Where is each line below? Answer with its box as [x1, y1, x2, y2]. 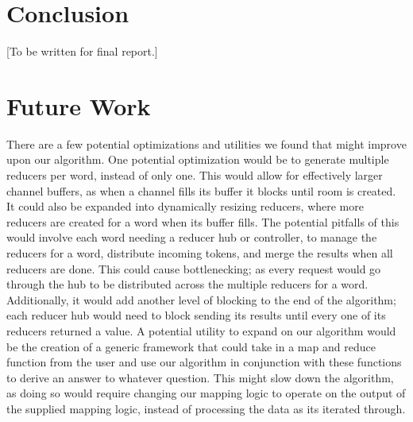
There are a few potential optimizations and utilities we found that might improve [6, 135, 407, 152]
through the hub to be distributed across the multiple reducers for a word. [6, 276, 369, 292]
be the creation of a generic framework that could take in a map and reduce [6, 338, 376, 354]
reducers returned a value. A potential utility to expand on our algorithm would [6, 322, 396, 339]
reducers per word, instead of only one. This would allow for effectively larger [6, 167, 383, 184]
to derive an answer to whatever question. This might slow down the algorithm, [6, 369, 394, 385]
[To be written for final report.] [6, 43, 158, 60]
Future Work [6, 89, 151, 122]
